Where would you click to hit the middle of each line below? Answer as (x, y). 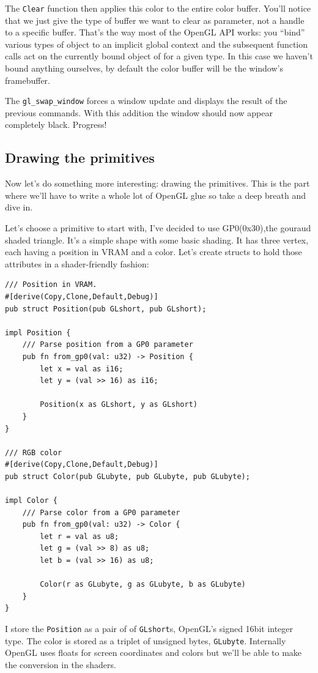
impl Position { (38, 333)
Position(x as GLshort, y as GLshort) (119, 405)
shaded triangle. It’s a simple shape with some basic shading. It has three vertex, (157, 240)
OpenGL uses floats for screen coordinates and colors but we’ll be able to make (153, 653)
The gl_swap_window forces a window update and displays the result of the (146, 101)
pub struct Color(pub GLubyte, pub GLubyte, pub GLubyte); (128, 476)
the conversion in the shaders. (61, 664)
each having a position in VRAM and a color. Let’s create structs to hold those (153, 252)
